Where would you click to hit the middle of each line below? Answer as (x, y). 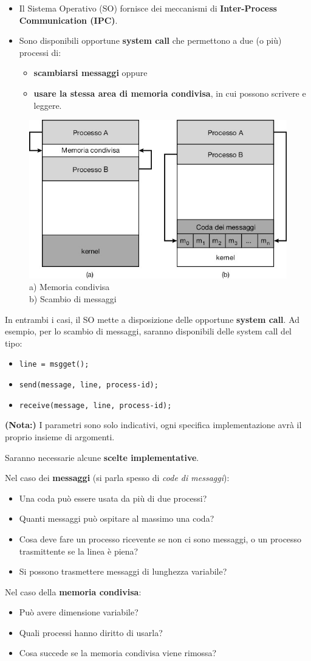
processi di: (40, 52)
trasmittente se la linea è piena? (79, 551)
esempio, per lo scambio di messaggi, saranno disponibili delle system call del (148, 331)
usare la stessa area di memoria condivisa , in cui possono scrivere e (170, 93)
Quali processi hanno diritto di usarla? (91, 632)
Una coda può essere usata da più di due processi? (113, 498)
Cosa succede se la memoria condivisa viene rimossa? (118, 653)
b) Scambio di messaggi (73, 299)
